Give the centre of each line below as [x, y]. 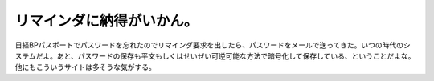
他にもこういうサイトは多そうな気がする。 [85, 67]
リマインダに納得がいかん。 [106, 21]
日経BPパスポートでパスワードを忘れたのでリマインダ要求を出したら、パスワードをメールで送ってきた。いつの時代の [209, 45]
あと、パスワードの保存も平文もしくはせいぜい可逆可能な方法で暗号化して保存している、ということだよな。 [236, 55]
